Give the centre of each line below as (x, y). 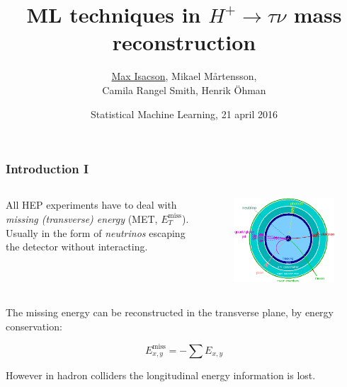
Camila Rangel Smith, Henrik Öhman (184, 89)
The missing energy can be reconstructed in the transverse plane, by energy (170, 312)
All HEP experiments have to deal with (91, 205)
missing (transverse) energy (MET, (82, 218)
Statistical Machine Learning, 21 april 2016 (184, 114)
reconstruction (184, 42)
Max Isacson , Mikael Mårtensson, (184, 76)
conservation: (34, 326)
